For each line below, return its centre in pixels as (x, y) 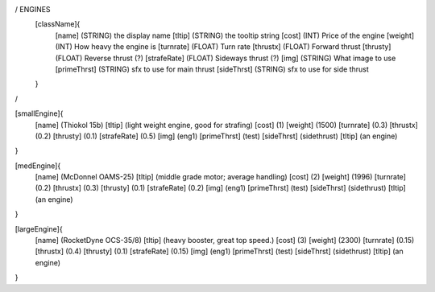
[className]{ (58, 24)
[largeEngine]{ (39, 228)
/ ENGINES (33, 9)
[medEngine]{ (38, 166)
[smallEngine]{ (39, 113)
